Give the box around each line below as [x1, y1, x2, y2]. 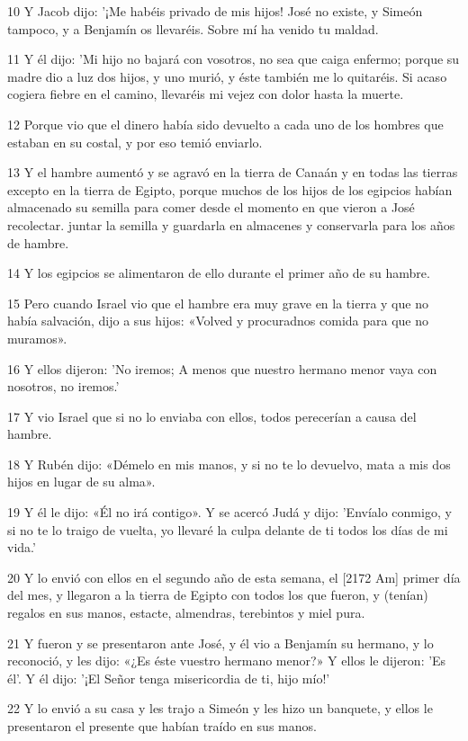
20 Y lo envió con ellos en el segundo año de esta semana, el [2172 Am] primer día [7, 567, 461, 586]
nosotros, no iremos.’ [7, 377, 120, 396]
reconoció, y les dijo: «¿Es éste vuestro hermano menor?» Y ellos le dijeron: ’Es [7, 651, 446, 670]
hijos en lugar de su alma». [7, 472, 156, 491]
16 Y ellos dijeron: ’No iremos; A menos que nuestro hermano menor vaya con [7, 359, 437, 378]
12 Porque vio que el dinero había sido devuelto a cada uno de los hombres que [7, 114, 444, 133]
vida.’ [7, 538, 36, 557]
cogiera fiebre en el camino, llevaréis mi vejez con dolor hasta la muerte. [7, 85, 404, 103]
